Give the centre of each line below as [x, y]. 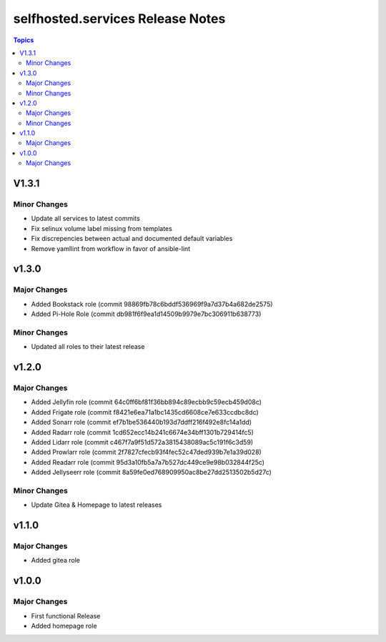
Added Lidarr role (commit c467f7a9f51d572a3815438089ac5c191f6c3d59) [142, 442]
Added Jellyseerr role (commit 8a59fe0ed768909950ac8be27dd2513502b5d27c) [151, 473]
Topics [24, 40]
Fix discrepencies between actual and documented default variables [132, 239]
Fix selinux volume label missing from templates [102, 228]
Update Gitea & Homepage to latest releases [96, 505]
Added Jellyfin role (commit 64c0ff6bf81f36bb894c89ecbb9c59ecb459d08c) [147, 402]
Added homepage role [64, 626]
